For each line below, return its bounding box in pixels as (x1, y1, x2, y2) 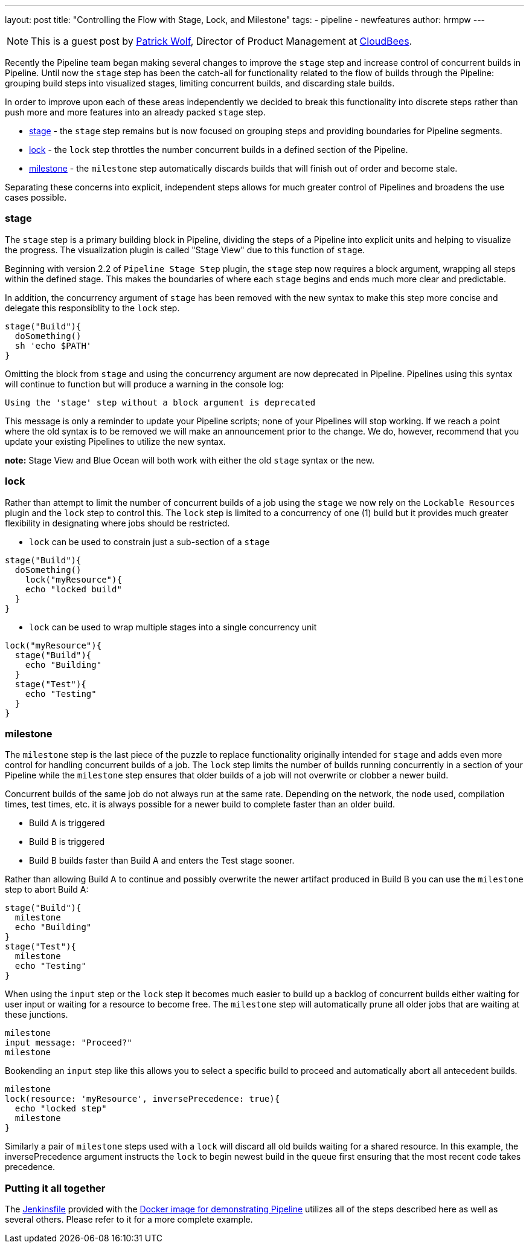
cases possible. (5, 192, 67, 202)
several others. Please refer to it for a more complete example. (5, 1214, 253, 1224)
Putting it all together (5, 1182, 106, 1194)
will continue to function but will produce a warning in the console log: (5, 378, 284, 389)
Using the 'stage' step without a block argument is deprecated (5, 397, 316, 407)
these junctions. (5, 1009, 68, 1020)
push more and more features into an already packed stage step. (5, 107, 266, 117)
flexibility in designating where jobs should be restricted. (5, 517, 230, 528)
